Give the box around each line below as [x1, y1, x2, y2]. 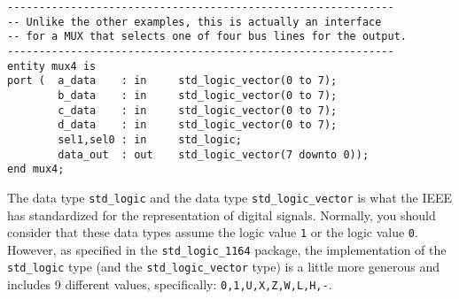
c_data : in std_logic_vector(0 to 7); [58, 103, 338, 117]
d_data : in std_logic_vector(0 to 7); [58, 119, 338, 132]
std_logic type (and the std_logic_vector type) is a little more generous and [7, 257, 440, 276]
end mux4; [7, 163, 65, 176]
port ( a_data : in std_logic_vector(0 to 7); [7, 74, 338, 88]
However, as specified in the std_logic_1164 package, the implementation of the [7, 240, 447, 258]
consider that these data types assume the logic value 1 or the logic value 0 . [7, 223, 418, 241]
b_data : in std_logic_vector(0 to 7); [58, 88, 338, 102]
